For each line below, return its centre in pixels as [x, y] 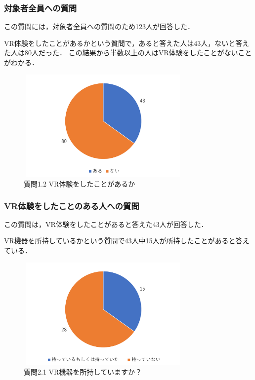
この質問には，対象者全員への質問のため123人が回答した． [99, 26]
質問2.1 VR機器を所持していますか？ [83, 372]
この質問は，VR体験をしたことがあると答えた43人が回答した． [106, 224]
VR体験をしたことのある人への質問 [72, 206]
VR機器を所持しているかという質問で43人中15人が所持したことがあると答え [127, 241]
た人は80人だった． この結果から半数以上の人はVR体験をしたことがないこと [128, 53]
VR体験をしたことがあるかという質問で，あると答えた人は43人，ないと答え [127, 43]
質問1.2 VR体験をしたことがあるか [80, 184]
